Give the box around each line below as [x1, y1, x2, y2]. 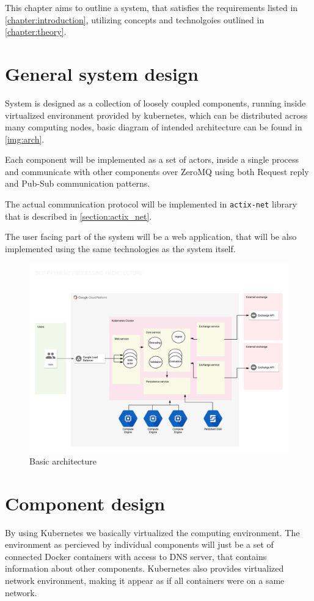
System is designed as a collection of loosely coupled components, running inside [5, 96, 306, 109]
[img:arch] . [5, 132, 45, 145]
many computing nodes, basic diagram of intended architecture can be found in [5, 121, 302, 133]
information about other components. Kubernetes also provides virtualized [5, 562, 284, 575]
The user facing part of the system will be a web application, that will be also [5, 230, 297, 243]
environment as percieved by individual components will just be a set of [5, 538, 274, 551]
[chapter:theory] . [5, 25, 67, 38]
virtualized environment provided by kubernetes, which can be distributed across [5, 108, 308, 121]
